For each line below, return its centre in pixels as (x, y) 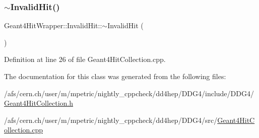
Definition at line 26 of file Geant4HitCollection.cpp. (85, 59)
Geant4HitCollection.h (39, 103)
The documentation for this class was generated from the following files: (115, 76)
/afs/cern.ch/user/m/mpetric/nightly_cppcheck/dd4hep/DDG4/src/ (111, 120)
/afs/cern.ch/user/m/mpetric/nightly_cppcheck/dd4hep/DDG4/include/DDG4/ (129, 93)
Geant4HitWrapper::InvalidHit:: (53, 25)
